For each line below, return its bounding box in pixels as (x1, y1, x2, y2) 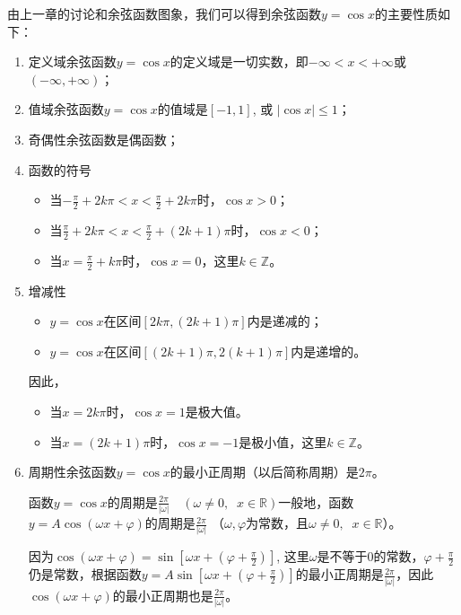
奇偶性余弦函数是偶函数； (28, 129, 179, 148)
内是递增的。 (291, 341, 367, 360)
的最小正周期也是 (112, 585, 213, 604)
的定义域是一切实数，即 (170, 52, 309, 71)
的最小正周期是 (295, 565, 384, 584)
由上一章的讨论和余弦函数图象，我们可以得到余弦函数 (7, 4, 321, 22)
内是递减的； (247, 312, 323, 330)
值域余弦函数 (28, 100, 104, 119)
